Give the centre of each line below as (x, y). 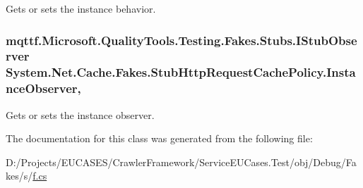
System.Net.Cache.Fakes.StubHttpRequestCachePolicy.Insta (181, 72)
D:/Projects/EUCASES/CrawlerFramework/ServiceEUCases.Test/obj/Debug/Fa (181, 162)
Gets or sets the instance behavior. (81, 8)
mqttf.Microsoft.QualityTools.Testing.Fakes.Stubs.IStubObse (181, 40)
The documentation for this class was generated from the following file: (159, 138)
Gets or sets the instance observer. (80, 114)
